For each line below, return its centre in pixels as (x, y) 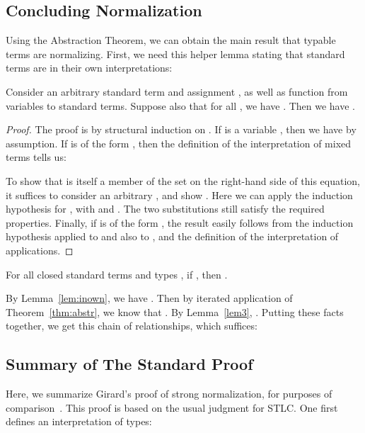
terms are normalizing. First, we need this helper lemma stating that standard (175, 54)
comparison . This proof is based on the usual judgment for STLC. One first (172, 407)
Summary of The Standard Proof (129, 364)
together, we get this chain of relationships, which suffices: (132, 326)
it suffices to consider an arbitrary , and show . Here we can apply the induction (179, 195)
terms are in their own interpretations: (89, 68)
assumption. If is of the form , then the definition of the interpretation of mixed (179, 143)
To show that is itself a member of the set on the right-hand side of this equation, (183, 180)
